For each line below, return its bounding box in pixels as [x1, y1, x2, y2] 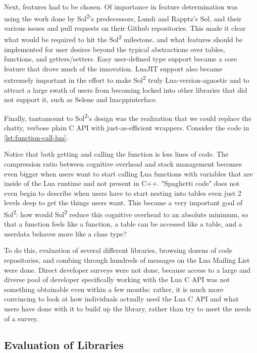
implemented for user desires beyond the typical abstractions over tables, [4, 44, 225, 54]
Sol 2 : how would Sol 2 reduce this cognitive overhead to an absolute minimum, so [4, 207, 248, 219]
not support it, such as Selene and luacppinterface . [4, 94, 157, 105]
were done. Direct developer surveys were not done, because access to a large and [4, 264, 251, 275]
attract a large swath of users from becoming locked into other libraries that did [4, 84, 247, 95]
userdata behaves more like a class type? [4, 228, 127, 238]
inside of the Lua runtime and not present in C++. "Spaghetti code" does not [4, 178, 240, 188]
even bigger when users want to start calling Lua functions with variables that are [4, 168, 253, 178]
